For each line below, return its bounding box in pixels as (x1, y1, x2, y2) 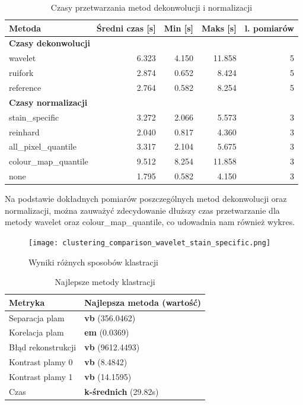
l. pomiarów (244, 21, 294, 34)
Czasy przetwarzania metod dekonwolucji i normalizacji (50, 1, 253, 13)
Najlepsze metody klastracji (55, 276, 155, 288)
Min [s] (164, 21, 194, 34)
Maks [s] (202, 21, 237, 34)
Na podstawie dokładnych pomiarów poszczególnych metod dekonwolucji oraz (5, 192, 287, 205)
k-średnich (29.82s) (84, 385, 159, 397)
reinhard (9, 125, 40, 138)
